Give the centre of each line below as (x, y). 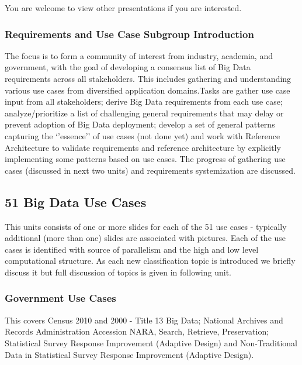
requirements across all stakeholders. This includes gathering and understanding (148, 78)
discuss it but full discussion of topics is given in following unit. (118, 272)
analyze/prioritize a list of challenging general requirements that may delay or (144, 113)
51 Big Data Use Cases (76, 202)
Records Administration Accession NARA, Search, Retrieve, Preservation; (137, 331)
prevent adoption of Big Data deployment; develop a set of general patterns (140, 124)
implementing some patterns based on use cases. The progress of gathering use (145, 159)
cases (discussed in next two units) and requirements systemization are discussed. (150, 170)
